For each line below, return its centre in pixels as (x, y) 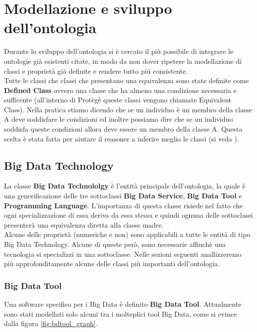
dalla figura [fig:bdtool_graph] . (51, 323)
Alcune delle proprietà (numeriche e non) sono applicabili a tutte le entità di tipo (127, 234)
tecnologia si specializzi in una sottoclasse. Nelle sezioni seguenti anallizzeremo (123, 254)
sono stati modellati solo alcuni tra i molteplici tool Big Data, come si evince (120, 313)
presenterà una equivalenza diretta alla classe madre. (84, 224)
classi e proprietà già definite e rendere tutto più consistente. (96, 71)
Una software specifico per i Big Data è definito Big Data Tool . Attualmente (123, 304)
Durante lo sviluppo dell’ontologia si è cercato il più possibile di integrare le (119, 51)
